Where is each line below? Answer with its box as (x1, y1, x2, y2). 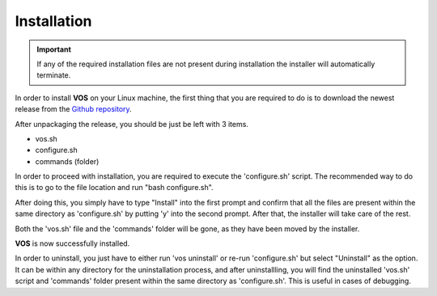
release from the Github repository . (15, 104, 133, 114)
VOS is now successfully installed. (15, 239, 130, 248)
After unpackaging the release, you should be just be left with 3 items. (15, 119, 248, 129)
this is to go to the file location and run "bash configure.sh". (15, 183, 214, 192)
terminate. (36, 70, 71, 80)
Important (36, 44, 72, 54)
